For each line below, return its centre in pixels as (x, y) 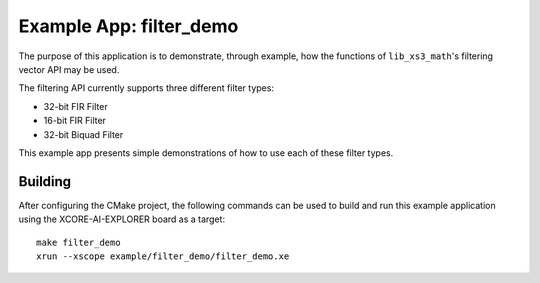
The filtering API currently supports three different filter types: (146, 88)
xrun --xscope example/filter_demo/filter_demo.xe (163, 256)
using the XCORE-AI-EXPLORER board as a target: (121, 219)
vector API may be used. (69, 69)
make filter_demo (78, 242)
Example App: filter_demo (128, 26)
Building (45, 181)
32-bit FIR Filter (76, 106)
